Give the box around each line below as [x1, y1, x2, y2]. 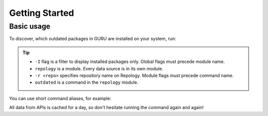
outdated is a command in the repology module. [35, 79, 138, 85]
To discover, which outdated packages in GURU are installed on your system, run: [9, 36, 176, 42]
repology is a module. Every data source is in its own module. [35, 65, 163, 71]
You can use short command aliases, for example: [9, 95, 112, 101]
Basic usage [9, 22, 51, 31]
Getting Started [9, 7, 74, 18]
